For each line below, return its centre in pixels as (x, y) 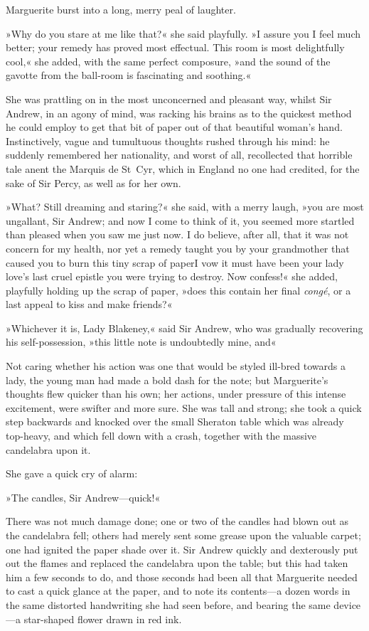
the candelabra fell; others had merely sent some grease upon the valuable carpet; (183, 535)
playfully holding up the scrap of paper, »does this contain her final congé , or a (178, 290)
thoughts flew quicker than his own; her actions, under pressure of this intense (176, 394)
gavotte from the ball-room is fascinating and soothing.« (129, 75)
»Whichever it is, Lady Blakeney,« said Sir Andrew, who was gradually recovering (184, 328)
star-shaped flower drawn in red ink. (103, 619)
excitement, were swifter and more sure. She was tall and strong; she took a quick (184, 407)
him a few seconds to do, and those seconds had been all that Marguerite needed (182, 577)
